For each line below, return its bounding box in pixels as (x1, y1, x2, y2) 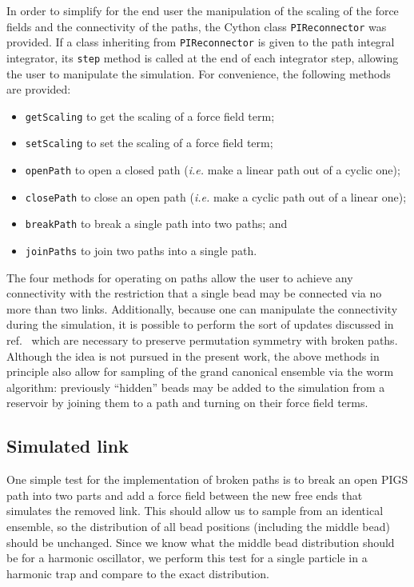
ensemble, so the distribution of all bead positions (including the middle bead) (6, 518, 390, 535)
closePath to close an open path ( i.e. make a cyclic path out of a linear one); (25, 188, 407, 205)
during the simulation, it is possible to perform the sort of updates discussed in (6, 316, 394, 333)
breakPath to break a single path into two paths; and (25, 215, 288, 232)
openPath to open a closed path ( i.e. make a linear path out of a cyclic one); (25, 162, 400, 178)
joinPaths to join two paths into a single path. (25, 242, 257, 259)
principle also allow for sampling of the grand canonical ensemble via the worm (6, 363, 394, 380)
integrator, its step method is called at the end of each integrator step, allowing (6, 49, 399, 66)
